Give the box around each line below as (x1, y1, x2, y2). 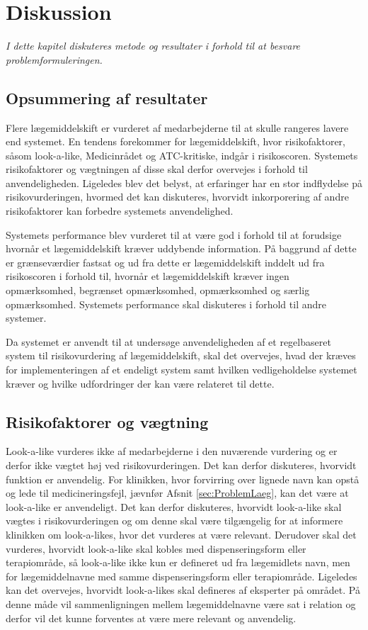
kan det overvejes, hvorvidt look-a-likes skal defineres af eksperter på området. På (6, 583, 360, 597)
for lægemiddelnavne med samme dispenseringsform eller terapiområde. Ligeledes (6, 568, 357, 583)
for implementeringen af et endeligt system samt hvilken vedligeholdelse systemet (6, 362, 357, 377)
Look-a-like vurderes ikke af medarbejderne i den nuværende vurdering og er (6, 444, 338, 459)
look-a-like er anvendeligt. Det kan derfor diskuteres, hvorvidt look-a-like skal (6, 499, 342, 514)
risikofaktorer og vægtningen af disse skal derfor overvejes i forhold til (6, 162, 308, 176)
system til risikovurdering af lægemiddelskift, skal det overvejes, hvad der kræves (6, 348, 356, 363)
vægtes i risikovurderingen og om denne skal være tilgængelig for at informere (6, 513, 343, 528)
